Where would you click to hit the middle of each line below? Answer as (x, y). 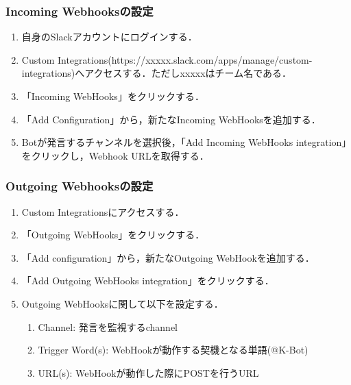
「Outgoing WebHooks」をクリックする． (113, 235)
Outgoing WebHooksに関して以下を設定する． (122, 303)
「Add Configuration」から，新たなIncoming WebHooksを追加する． (171, 119)
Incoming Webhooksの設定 (80, 11)
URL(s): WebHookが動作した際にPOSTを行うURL (148, 372)
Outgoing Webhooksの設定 (80, 186)
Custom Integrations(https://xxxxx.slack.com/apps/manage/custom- (167, 59)
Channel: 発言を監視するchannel (108, 326)
